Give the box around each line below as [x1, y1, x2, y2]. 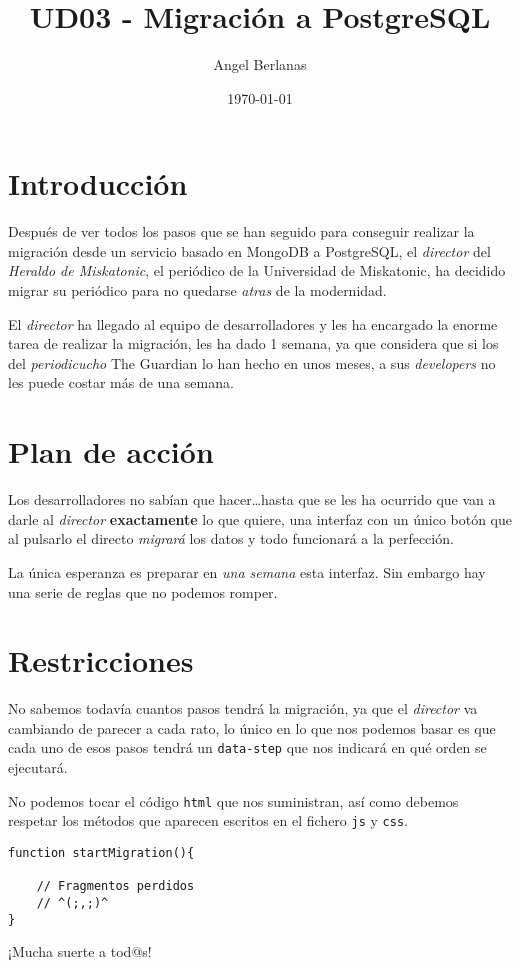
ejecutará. [8, 757, 68, 778]
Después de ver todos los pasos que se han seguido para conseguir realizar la [8, 221, 475, 242]
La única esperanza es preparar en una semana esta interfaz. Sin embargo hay [8, 561, 486, 582]
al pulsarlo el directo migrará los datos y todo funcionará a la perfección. [8, 528, 454, 549]
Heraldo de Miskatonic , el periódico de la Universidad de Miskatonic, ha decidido [8, 260, 506, 281]
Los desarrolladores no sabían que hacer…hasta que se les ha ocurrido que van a [8, 489, 496, 510]
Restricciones [8, 640, 194, 681]
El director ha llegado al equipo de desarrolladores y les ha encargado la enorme [8, 313, 498, 334]
